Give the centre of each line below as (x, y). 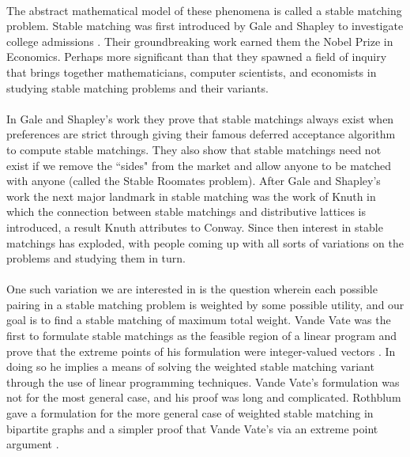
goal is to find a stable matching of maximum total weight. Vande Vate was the (199, 320)
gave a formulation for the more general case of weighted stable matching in (190, 413)
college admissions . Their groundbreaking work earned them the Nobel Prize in (200, 41)
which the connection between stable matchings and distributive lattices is (186, 212)
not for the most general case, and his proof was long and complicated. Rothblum (204, 397)
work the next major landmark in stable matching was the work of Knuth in (191, 196)
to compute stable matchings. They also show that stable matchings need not (194, 149)
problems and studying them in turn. (96, 258)
